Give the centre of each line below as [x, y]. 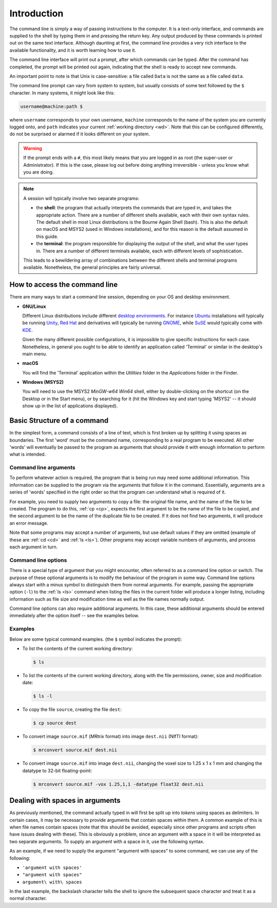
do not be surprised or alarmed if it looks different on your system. [80, 134]
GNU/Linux [34, 306]
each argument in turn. [34, 547]
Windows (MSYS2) [43, 382]
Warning [33, 148]
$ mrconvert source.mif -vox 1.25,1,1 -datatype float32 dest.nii [118, 784]
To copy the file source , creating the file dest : [72, 709]
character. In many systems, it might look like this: [62, 93]
